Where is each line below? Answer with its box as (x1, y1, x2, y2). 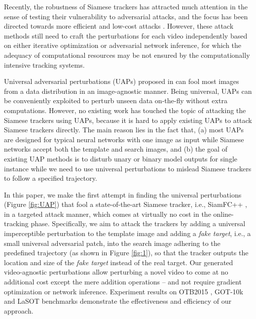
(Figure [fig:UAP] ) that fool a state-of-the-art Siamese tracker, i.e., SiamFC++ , (4, 199, 247, 209)
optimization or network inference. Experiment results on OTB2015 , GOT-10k (4, 286, 244, 296)
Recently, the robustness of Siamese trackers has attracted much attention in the (4, 1, 248, 11)
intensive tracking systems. (4, 59, 85, 70)
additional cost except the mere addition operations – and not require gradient (4, 277, 242, 287)
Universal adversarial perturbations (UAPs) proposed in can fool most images (4, 76, 239, 86)
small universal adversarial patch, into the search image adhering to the (4, 238, 220, 248)
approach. (4, 305, 34, 316)
